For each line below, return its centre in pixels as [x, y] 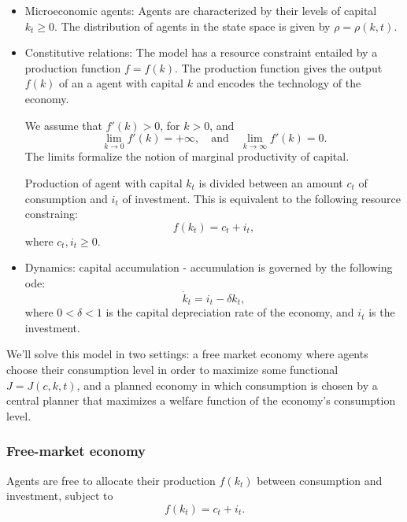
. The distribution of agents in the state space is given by [192, 26]
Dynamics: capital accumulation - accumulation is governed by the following [209, 267]
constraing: [51, 214]
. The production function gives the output [279, 67]
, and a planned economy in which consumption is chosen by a [227, 385]
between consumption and [320, 480]
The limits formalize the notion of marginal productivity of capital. [187, 156]
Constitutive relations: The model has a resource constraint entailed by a [201, 52]
